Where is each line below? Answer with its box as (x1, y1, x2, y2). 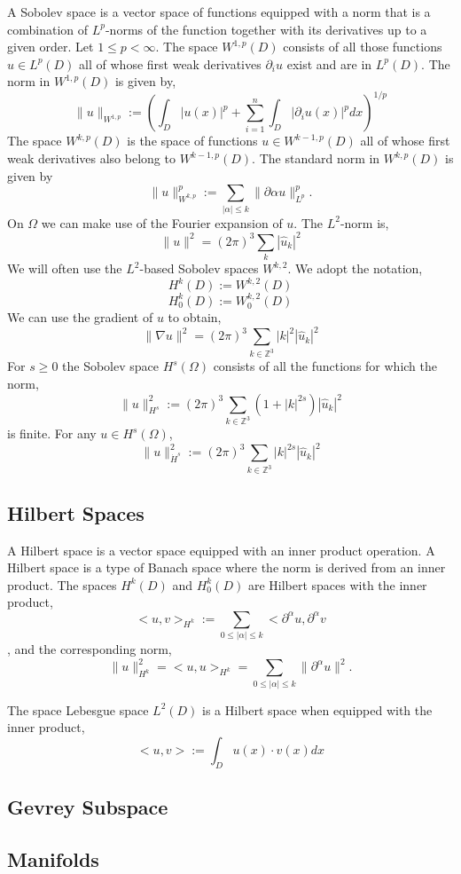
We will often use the (7, 259, 122, 277)
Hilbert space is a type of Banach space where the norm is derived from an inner (7, 558, 446, 577)
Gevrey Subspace (7, 793, 168, 821)
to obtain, (168, 308, 222, 327)
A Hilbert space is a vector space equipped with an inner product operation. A (7, 540, 435, 559)
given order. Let (7, 37, 94, 56)
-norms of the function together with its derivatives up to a (105, 20, 427, 38)
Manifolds (7, 845, 99, 872)
